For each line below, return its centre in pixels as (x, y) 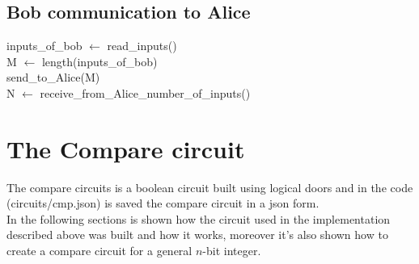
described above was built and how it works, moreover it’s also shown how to (197, 235)
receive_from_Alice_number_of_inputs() (145, 92)
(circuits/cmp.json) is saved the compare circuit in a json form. (163, 203)
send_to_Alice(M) (53, 77)
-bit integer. (232, 251)
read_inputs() (142, 46)
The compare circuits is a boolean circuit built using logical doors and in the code (210, 187)
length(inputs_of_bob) (99, 61)
